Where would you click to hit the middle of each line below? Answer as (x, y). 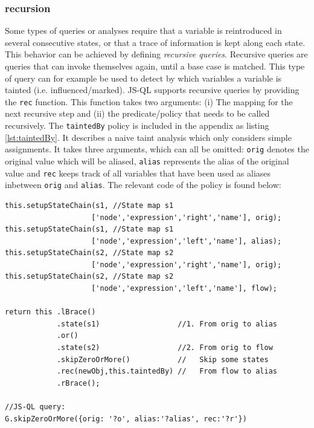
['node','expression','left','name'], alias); (187, 241)
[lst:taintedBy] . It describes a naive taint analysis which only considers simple (148, 137)
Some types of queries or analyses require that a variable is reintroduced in (143, 31)
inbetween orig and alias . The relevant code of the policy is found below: (143, 185)
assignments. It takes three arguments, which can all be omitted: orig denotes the (157, 149)
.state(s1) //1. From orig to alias (167, 324)
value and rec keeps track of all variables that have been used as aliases (138, 173)
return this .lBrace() (50, 312)
